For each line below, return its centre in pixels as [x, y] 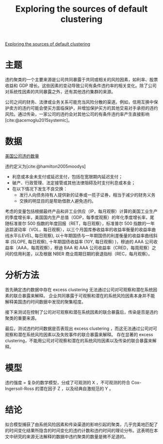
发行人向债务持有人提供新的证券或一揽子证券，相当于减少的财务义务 [87, 195]
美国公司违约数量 [22, 156]
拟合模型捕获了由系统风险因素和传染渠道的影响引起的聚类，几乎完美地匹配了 [81, 424]
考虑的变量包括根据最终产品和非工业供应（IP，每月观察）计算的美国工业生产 [81, 211]
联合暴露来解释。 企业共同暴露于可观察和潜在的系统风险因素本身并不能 [84, 296]
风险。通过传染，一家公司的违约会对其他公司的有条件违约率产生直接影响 [77, 114]
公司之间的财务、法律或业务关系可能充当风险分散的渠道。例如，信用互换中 [79, 102]
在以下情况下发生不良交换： [40, 189]
